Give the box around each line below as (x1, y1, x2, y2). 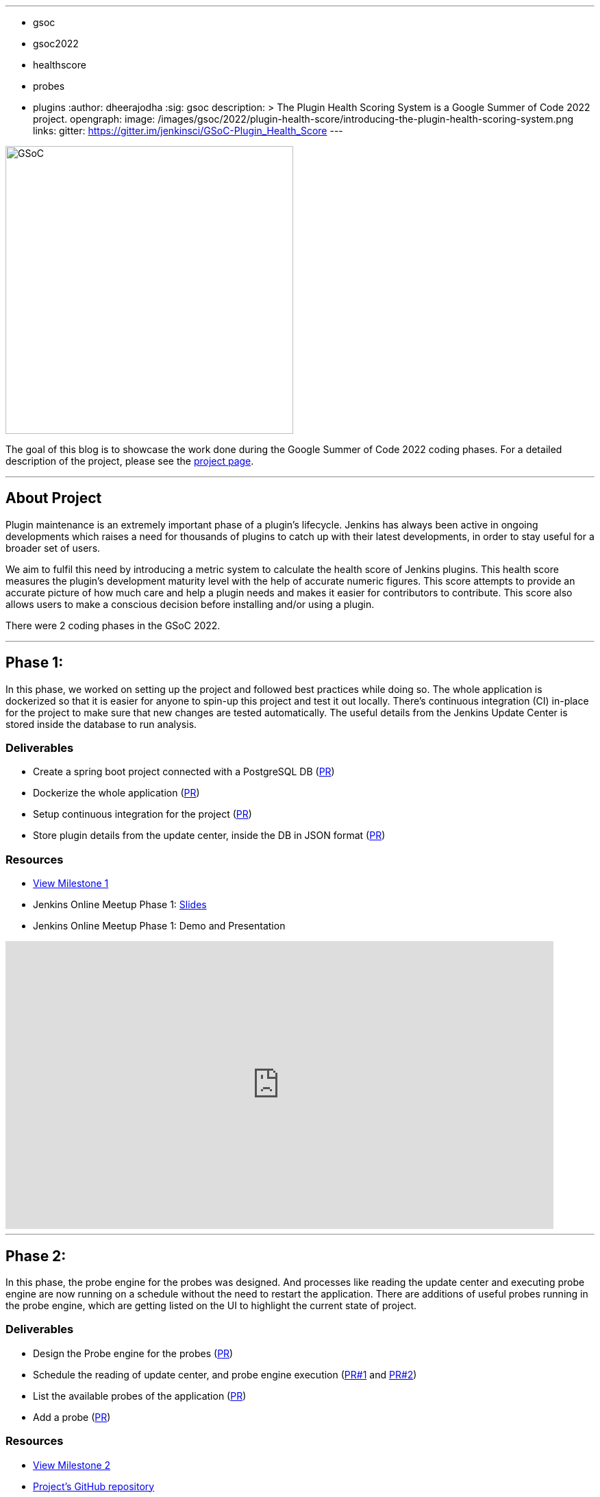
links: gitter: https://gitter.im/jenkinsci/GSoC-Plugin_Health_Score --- (33, 125, 343, 136)
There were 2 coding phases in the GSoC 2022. (5, 619, 221, 631)
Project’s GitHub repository (33, 1480, 155, 1492)
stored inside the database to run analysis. (5, 718, 197, 730)
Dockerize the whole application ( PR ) (33, 787, 200, 799)
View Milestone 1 (33, 877, 109, 890)
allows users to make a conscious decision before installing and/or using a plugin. (5, 598, 375, 610)
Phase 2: (5, 1247, 66, 1265)
